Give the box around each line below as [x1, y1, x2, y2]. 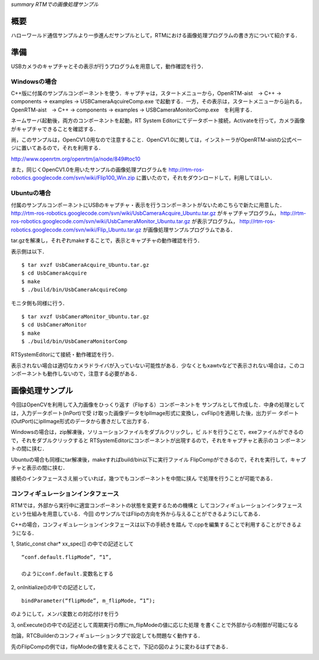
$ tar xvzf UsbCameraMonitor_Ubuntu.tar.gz [21, 313, 149, 320]
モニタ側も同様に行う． [11, 299, 68, 306]
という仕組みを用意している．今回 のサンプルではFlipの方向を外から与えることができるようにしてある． [11, 510, 264, 517]
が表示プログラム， [191, 218, 239, 225]
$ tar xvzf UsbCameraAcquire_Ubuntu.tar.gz [21, 262, 149, 268]
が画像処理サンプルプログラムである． [142, 226, 236, 233]
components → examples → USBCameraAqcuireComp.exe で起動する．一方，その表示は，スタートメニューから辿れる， [11, 98, 305, 105]
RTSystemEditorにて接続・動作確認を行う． [11, 351, 118, 358]
